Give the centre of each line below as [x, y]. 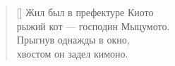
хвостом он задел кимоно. [72, 53]
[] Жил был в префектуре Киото [85, 12]
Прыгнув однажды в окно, [73, 40]
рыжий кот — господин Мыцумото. [93, 26]
